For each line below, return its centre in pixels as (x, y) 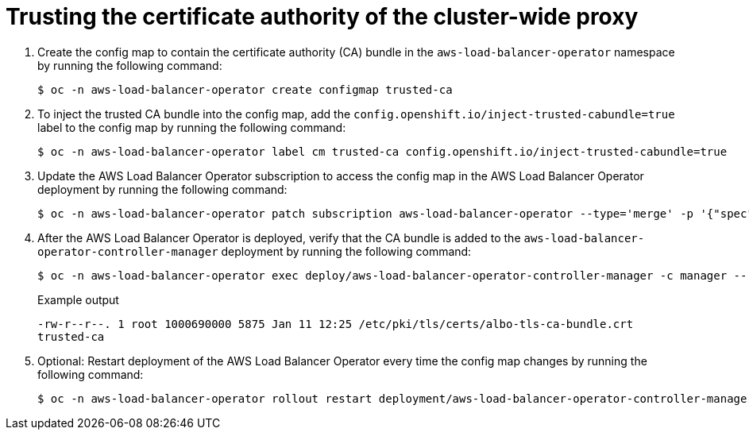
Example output (78, 299)
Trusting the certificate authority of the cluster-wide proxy (322, 17)
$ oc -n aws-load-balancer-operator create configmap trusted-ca (245, 89)
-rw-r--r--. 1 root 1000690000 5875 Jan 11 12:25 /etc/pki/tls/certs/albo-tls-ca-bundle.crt (336, 324)
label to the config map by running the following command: (192, 127)
